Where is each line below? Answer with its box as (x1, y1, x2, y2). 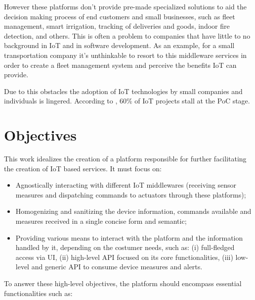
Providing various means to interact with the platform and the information (15, 232, 243, 243)
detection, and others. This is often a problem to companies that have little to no (4, 30, 251, 41)
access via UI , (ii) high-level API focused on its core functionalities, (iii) (15, 251, 233, 262)
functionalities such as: (4, 288, 73, 298)
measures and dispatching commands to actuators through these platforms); (15, 189, 246, 200)
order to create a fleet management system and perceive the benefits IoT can (4, 59, 237, 70)
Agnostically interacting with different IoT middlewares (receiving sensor (15, 180, 236, 190)
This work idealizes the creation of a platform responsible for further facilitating (4, 153, 247, 164)
